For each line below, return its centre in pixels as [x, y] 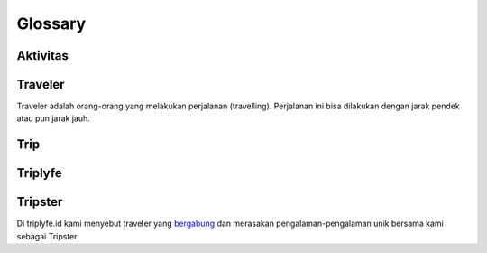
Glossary [51, 23]
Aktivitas [43, 56]
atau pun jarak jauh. [53, 118]
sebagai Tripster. [48, 236]
